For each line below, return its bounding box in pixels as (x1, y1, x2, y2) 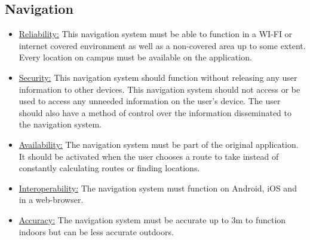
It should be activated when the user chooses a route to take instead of (19, 150, 279, 162)
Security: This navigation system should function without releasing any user (19, 71, 297, 83)
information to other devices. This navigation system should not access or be (19, 83, 300, 95)
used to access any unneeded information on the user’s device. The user (19, 95, 281, 107)
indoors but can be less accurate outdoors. (19, 225, 174, 238)
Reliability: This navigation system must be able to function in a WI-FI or (19, 28, 293, 40)
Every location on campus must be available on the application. (19, 51, 252, 63)
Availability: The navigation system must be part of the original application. (19, 138, 299, 150)
